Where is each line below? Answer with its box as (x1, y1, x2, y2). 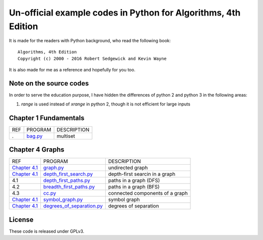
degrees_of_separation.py (43, 203, 103, 209)
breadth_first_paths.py (43, 184, 95, 190)
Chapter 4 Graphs (9, 146, 65, 154)
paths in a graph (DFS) (108, 177, 160, 184)
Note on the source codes (9, 79, 89, 87)
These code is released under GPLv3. (9, 228, 85, 234)
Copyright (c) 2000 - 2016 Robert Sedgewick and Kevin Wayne (18, 56, 167, 62)
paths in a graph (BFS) (108, 184, 160, 190)
